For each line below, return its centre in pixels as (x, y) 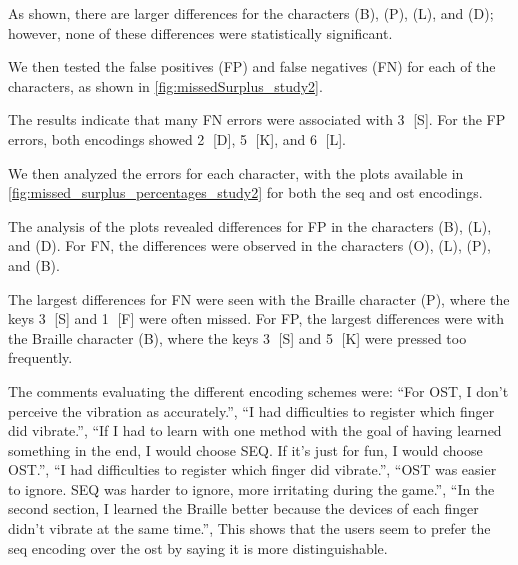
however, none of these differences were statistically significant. (200, 32)
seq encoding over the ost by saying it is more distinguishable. (198, 547)
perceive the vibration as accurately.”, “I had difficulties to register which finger (251, 410)
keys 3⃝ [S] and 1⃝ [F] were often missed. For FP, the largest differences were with (256, 318)
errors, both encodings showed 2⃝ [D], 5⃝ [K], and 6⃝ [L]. (177, 138)
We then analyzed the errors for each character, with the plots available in (236, 172)
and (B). (34, 264)
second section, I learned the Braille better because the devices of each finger (243, 508)
